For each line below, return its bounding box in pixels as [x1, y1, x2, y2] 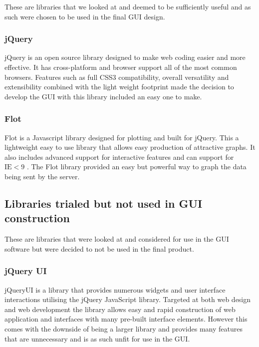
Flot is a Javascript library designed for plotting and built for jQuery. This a [4, 132, 239, 142]
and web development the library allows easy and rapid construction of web [4, 304, 236, 314]
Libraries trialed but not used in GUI [4, 195, 203, 211]
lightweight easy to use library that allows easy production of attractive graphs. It [4, 142, 256, 152]
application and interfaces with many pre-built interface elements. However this [4, 314, 248, 324]
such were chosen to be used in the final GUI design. [4, 11, 165, 21]
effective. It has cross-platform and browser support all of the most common [4, 62, 237, 72]
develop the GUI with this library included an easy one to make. [4, 91, 202, 101]
